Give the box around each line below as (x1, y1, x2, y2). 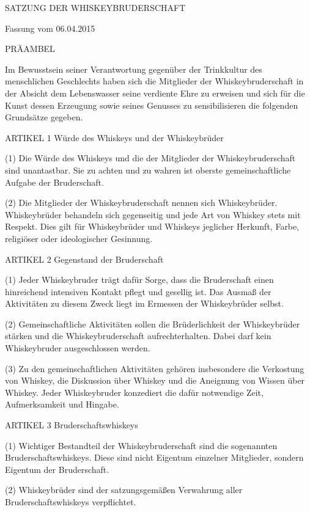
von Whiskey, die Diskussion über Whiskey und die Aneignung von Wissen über (5, 374, 305, 387)
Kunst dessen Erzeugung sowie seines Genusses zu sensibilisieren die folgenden (5, 98, 298, 111)
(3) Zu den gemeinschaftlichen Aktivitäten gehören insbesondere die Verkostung (5, 362, 304, 375)
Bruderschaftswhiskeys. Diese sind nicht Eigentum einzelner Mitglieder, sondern (5, 451, 304, 464)
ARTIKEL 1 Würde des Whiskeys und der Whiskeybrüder (5, 131, 224, 144)
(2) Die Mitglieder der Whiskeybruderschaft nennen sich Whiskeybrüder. (5, 196, 278, 209)
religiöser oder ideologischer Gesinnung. (5, 232, 153, 244)
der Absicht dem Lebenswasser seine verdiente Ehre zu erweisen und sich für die (5, 86, 305, 99)
